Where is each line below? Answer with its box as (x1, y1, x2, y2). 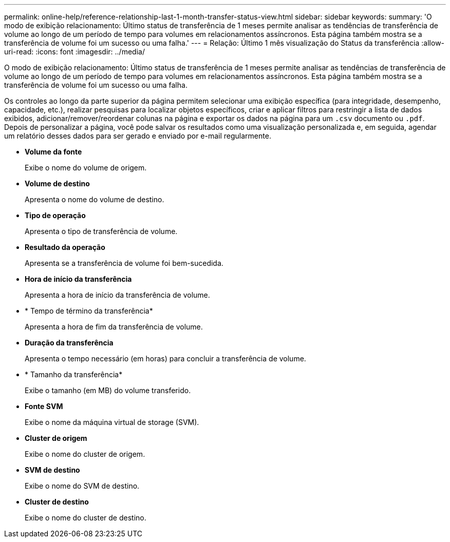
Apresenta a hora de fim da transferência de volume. (25, 322, 203, 331)
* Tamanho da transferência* (25, 370, 123, 379)
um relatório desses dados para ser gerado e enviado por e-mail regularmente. (4, 131, 271, 140)
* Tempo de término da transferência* (25, 306, 153, 315)
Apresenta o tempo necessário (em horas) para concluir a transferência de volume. (25, 354, 306, 363)
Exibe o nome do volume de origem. (25, 163, 147, 172)
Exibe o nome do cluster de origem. (25, 450, 145, 458)
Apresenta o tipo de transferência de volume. (25, 227, 178, 236)
